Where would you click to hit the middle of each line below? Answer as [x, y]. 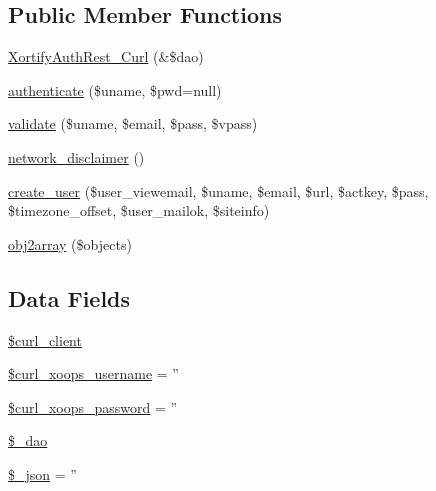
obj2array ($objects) [70, 243]
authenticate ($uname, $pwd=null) [115, 89]
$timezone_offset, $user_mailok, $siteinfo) [139, 210]
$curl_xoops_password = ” [93, 406]
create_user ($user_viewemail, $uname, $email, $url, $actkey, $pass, [218, 190]
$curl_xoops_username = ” [93, 373]
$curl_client [45, 339]
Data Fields [69, 297]
